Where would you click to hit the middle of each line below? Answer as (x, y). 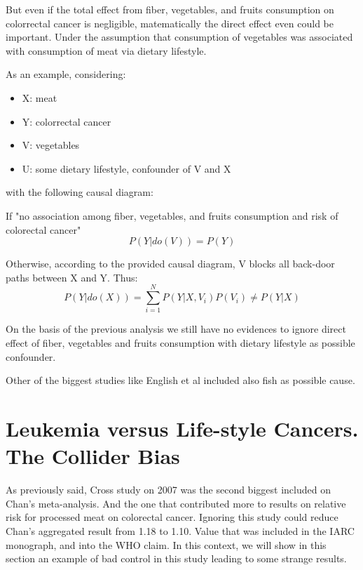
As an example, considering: (66, 74)
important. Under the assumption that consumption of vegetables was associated (179, 37)
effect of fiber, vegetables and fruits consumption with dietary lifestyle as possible (180, 343)
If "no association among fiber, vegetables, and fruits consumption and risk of (172, 215)
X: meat (40, 97)
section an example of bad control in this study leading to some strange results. (176, 558)
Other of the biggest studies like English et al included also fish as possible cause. (180, 380)
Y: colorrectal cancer (67, 121)
